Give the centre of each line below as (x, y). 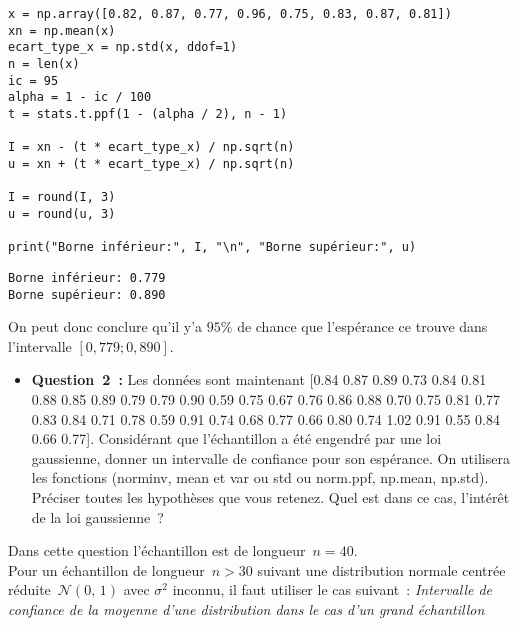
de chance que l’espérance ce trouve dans (362, 326)
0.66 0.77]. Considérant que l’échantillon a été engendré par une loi (236, 438)
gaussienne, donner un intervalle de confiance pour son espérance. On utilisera (270, 457)
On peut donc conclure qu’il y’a (105, 326)
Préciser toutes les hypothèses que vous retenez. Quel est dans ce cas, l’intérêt (270, 496)
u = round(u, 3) (62, 213)
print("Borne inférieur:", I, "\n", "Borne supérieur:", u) (212, 247)
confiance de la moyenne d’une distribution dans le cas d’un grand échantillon (246, 608)
